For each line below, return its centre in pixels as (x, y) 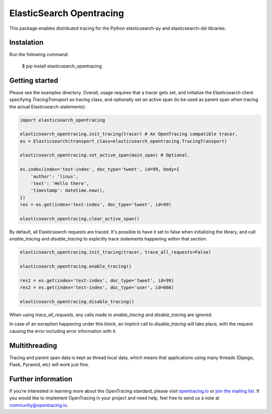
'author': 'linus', (55, 176)
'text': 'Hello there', (60, 184)
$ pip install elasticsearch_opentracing (62, 66)
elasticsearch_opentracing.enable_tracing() (76, 267)
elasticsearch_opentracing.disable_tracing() (77, 302)
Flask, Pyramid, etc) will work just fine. (49, 365)
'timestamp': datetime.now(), (68, 191)
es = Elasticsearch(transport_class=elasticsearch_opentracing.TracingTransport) (124, 141)
